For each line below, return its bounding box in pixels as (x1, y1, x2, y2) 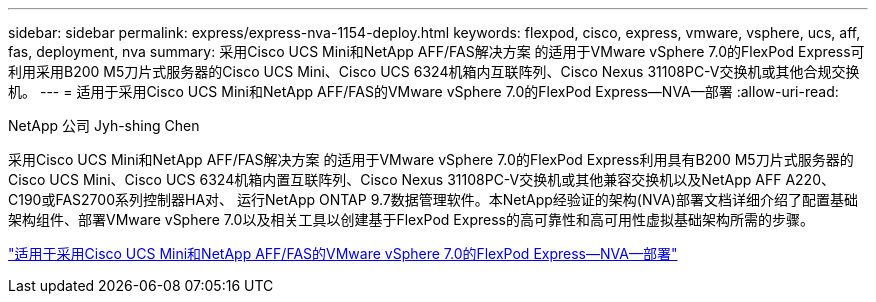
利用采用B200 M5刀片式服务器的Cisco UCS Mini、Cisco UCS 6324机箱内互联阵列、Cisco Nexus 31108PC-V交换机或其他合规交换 (8, 63, 860, 80)
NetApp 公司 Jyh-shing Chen (8, 117, 200, 134)
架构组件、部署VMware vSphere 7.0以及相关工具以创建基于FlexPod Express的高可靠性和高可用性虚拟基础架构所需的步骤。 (8, 211, 814, 228)
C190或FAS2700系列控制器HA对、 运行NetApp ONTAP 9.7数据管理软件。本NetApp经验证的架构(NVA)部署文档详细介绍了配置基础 (8, 191, 858, 208)
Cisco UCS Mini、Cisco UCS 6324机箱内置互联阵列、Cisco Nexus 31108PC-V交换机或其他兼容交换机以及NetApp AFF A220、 (8, 171, 835, 188)
